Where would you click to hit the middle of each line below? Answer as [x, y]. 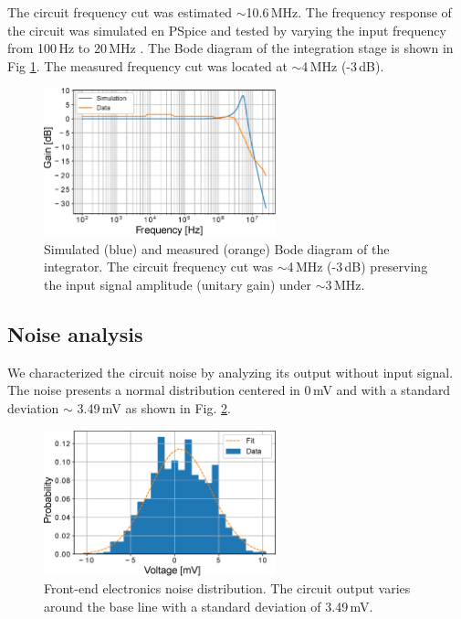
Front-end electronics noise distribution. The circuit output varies [227, 588]
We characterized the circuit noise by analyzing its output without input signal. [230, 372]
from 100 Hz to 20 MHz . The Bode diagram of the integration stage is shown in [230, 48]
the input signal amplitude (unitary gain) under [178, 285]
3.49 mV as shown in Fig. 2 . [154, 408]
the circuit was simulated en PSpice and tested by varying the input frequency [227, 30]
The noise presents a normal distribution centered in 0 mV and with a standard [229, 390]
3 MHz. [345, 285]
